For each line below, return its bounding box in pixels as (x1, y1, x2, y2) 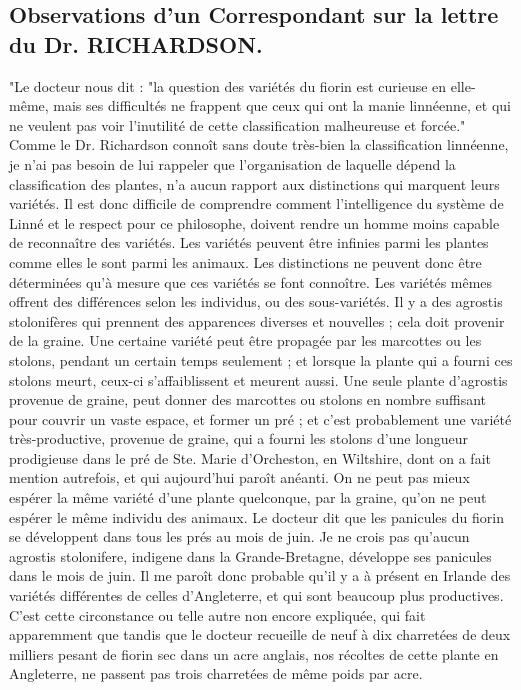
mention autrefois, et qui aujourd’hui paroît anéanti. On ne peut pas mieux (9, 467, 470, 488)
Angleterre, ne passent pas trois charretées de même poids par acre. (9, 663, 423, 684)
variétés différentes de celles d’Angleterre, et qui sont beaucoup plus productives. (9, 585, 504, 606)
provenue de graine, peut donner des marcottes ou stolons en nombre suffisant (9, 389, 487, 410)
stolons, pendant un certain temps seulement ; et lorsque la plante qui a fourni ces (9, 349, 513, 370)
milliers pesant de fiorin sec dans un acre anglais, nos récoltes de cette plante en (9, 643, 499, 664)
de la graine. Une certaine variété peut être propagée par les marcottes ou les (9, 330, 482, 351)
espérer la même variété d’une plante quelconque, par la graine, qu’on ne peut (9, 487, 487, 508)
